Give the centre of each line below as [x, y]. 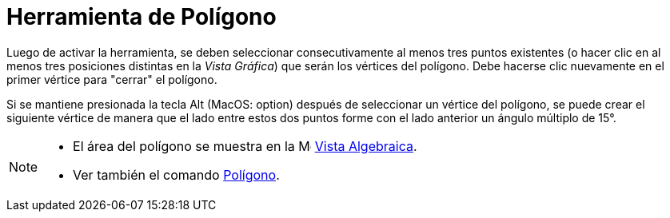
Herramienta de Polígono [142, 17]
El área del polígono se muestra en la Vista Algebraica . [245, 146]
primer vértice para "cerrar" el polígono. [112, 79]
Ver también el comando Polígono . [176, 174]
